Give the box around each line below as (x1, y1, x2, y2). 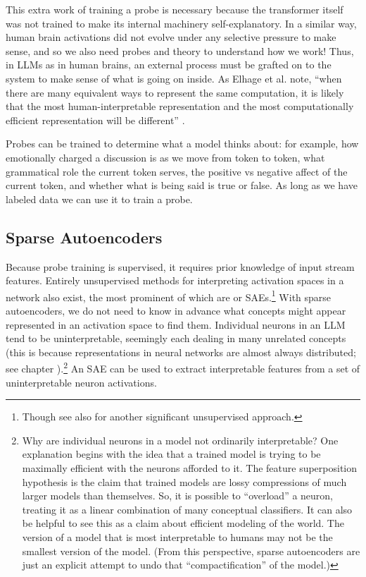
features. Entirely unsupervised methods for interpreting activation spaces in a (6, 273, 344, 288)
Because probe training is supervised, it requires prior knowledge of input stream (6, 259, 355, 274)
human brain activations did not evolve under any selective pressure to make (6, 30, 336, 44)
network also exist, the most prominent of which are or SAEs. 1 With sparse (6, 287, 332, 304)
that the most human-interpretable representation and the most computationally (6, 99, 354, 114)
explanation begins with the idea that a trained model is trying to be (22, 447, 321, 461)
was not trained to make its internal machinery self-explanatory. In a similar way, (6, 16, 357, 30)
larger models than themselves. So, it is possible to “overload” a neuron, (22, 488, 334, 503)
